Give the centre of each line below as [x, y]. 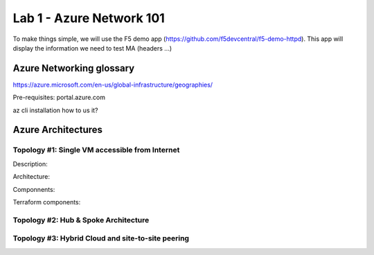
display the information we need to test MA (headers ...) [92, 48]
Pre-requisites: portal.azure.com [59, 98]
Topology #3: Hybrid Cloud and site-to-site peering [101, 238]
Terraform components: [47, 202]
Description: [30, 164]
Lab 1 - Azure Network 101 [89, 18]
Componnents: [34, 189]
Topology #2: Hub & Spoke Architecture [81, 220]
